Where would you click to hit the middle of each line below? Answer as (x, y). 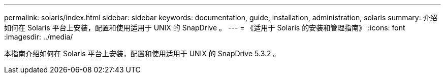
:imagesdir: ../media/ (39, 37)
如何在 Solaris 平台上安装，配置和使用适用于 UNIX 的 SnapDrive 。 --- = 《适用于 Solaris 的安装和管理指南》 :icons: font (205, 28)
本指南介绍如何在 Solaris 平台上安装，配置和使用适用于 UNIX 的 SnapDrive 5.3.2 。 (142, 53)
